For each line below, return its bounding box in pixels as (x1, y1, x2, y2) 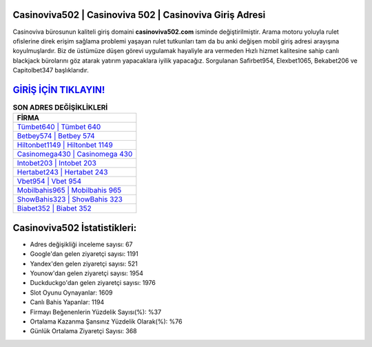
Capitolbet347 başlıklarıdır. (12, 66, 90, 75)
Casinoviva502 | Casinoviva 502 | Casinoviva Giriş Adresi (12, 9, 266, 21)
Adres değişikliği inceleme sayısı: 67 (30, 240, 134, 248)
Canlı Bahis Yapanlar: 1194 (30, 298, 105, 306)
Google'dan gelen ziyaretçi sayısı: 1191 (30, 250, 138, 258)
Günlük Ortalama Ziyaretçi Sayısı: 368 (30, 327, 137, 335)
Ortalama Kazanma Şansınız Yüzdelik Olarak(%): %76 (30, 317, 183, 326)
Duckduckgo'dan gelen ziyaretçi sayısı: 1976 (30, 279, 156, 287)
